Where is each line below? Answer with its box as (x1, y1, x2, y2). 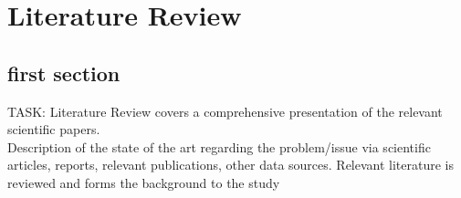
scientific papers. (7, 120, 100, 139)
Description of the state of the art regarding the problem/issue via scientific (7, 137, 431, 156)
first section (7, 58, 120, 87)
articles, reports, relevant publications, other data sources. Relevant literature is (7, 155, 455, 174)
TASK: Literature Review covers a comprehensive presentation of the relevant (7, 101, 443, 120)
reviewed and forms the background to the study (7, 172, 280, 192)
